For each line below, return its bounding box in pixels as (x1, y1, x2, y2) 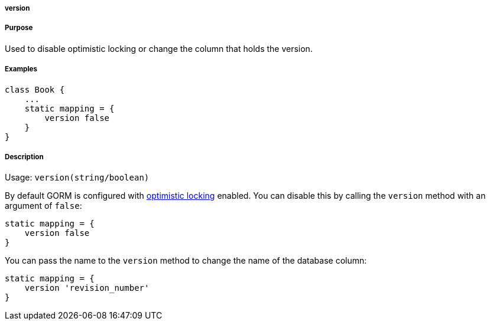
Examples (5, 65, 37, 74)
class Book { (5, 84, 65, 94)
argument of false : (5, 201, 82, 211)
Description (5, 152, 44, 161)
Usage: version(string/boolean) (5, 172, 150, 183)
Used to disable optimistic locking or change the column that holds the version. (5, 43, 313, 54)
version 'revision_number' (24, 283, 150, 293)
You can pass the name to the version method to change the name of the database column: (5, 255, 367, 266)
